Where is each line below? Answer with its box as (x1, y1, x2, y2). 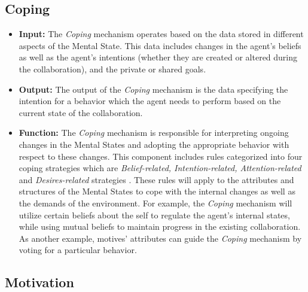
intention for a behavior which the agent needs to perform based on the (19, 95, 281, 107)
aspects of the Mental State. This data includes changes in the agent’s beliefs (19, 39, 301, 51)
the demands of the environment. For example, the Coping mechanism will (19, 196, 292, 209)
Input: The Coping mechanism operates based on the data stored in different (19, 28, 304, 40)
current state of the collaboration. (19, 106, 143, 118)
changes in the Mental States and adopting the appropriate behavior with (19, 138, 289, 150)
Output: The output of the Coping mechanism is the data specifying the (19, 83, 288, 95)
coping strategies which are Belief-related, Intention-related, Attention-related (19, 162, 301, 174)
